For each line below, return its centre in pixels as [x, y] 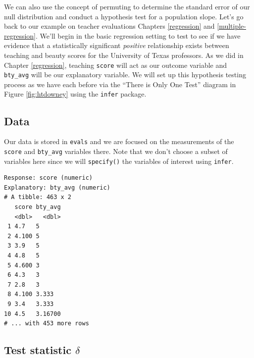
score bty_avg [38, 207]
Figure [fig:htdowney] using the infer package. [75, 94]
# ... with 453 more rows [47, 324]
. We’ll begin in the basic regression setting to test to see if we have [138, 35]
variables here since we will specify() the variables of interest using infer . [119, 161]
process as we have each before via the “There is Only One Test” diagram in [120, 84]
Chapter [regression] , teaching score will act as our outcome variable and [116, 65]
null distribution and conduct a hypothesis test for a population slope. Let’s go [124, 16]
